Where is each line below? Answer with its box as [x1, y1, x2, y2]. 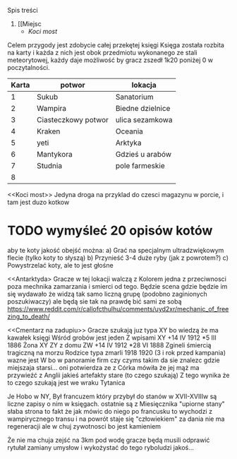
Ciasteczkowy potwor [36, 115, 109, 124]
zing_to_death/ [7, 312, 51, 321]
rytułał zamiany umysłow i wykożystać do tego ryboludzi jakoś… [7, 443, 194, 451]
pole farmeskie [115, 161, 165, 170]
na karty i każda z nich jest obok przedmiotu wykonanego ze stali [7, 49, 197, 56]
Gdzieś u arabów [115, 150, 171, 159]
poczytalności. [7, 64, 50, 71]
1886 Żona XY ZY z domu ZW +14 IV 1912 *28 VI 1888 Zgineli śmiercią [7, 340, 212, 349]
